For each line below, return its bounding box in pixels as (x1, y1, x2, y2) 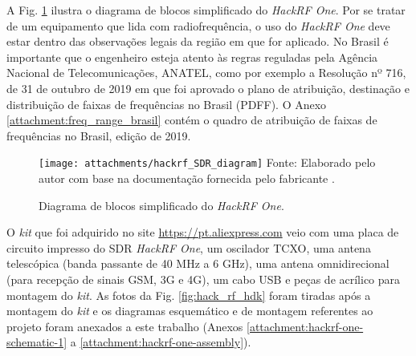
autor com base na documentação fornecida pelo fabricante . (39, 170, 335, 186)
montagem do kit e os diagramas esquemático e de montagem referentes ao (6, 302, 373, 319)
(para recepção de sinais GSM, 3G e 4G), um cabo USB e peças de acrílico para (6, 270, 401, 287)
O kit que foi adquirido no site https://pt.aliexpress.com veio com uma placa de (6, 224, 399, 241)
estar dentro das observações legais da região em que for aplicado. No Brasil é (6, 33, 389, 50)
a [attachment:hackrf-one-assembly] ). (70, 334, 251, 350)
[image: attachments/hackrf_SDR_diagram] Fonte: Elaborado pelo (39, 154, 376, 171)
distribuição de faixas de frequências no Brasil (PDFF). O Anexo (6, 95, 327, 112)
